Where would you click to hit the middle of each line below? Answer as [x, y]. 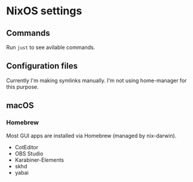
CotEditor [27, 147]
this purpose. [22, 87]
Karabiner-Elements [39, 160]
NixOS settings [44, 11]
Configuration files [42, 66]
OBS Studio [29, 153]
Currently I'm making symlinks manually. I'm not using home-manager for [96, 80]
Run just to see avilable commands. [51, 47]
